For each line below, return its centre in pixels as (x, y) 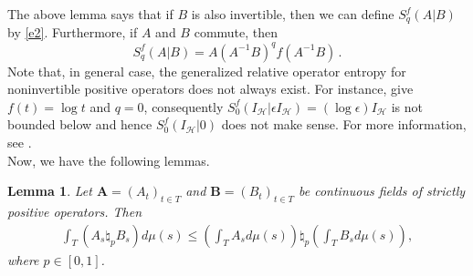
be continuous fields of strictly (382, 191)
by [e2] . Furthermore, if (73, 32)
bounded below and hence (80, 124)
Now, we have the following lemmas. (109, 160)
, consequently (184, 106)
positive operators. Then (75, 211)
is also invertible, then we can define (293, 14)
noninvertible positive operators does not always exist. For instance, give (210, 89)
